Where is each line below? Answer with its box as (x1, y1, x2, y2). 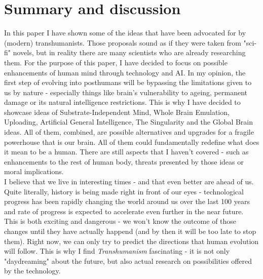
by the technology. (4, 265, 61, 276)
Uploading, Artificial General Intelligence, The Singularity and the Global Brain (4, 116, 253, 127)
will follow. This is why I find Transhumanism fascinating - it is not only (4, 246, 230, 256)
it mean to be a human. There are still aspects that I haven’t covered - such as (4, 146, 249, 157)
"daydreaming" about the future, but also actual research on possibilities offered (4, 255, 252, 266)
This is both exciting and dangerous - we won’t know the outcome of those (4, 216, 237, 226)
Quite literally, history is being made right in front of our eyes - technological (4, 186, 244, 196)
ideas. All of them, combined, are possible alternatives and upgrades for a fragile (4, 127, 254, 137)
